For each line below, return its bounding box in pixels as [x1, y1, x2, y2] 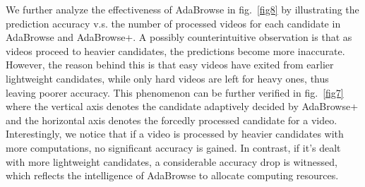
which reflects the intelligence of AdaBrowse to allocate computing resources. [6, 168, 339, 183]
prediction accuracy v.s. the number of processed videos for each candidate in [6, 16, 341, 30]
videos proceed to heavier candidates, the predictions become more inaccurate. [6, 43, 345, 58]
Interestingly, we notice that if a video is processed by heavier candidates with [6, 126, 344, 141]
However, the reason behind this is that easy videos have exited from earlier [6, 57, 334, 72]
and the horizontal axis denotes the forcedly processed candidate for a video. [6, 112, 337, 127]
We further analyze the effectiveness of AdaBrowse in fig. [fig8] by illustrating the [6, 2, 359, 16]
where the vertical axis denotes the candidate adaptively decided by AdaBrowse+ [6, 99, 359, 114]
